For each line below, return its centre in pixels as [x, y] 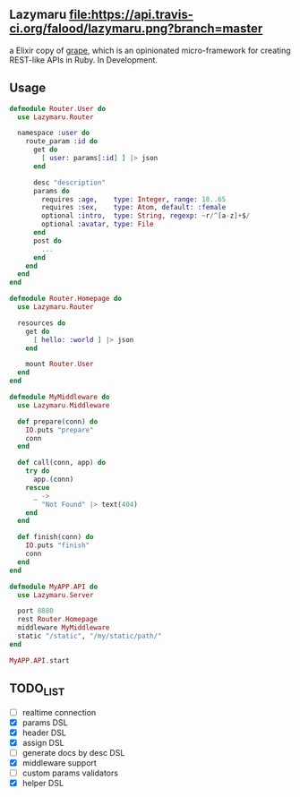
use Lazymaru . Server [56, 595]
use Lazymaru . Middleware [64, 405]
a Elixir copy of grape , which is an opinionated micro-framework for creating [150, 50]
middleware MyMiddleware [64, 628]
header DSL [44, 733]
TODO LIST [37, 690]
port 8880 [35, 611]
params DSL [45, 722]
